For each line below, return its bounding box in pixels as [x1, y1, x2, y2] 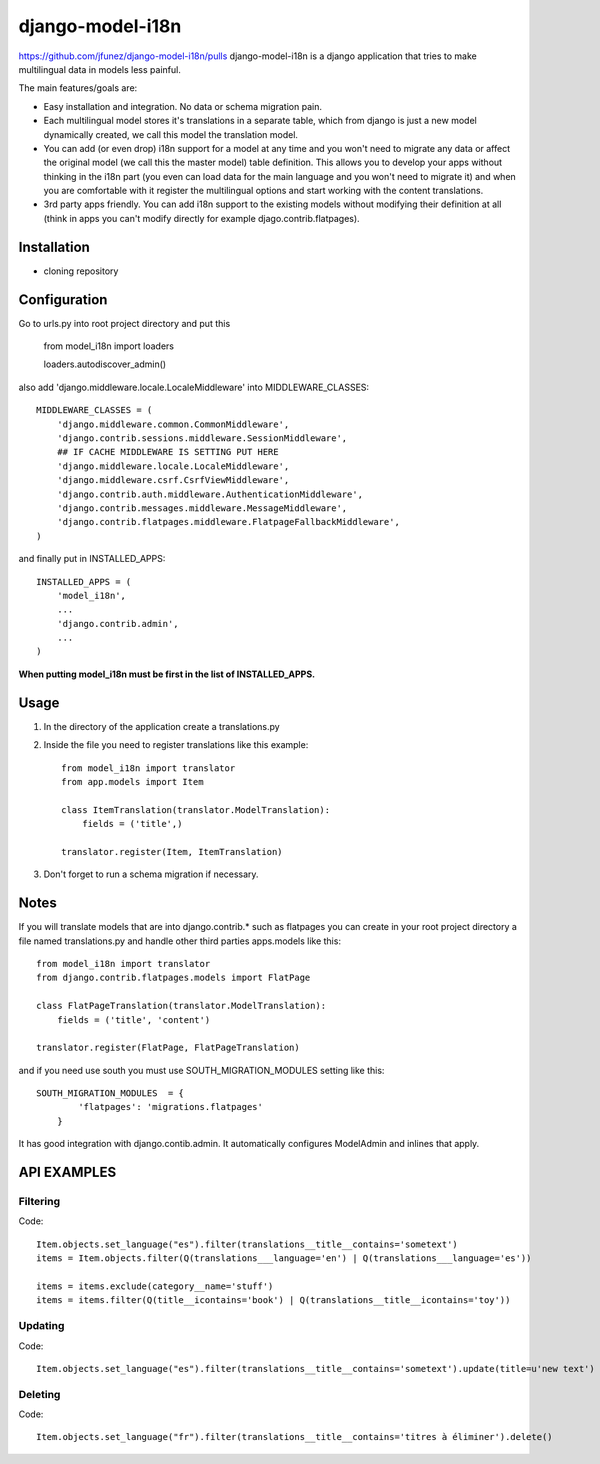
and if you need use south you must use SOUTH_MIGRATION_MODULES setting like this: [18, 1064, 385, 1076]
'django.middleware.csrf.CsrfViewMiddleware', [56, 475, 290, 486]
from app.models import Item [61, 776, 204, 787]
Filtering [18, 1195, 60, 1209]
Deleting [18, 1387, 61, 1401]
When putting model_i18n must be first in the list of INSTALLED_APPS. [18, 668, 315, 680]
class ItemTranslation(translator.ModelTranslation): [61, 804, 330, 815]
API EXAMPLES [18, 1164, 117, 1181]
